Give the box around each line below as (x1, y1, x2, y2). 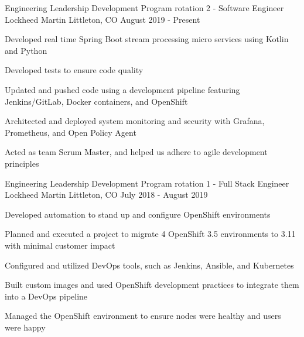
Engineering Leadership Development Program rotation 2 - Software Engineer (5, 2, 284, 13)
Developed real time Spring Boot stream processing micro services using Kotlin (5, 33, 289, 45)
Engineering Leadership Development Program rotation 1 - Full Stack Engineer (5, 177, 289, 189)
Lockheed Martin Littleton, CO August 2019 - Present (5, 13, 200, 25)
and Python (5, 44, 47, 56)
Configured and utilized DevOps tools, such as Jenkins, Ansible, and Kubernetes (5, 259, 294, 271)
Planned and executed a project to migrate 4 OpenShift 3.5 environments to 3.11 (5, 228, 296, 240)
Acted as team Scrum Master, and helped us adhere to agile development (5, 146, 268, 158)
